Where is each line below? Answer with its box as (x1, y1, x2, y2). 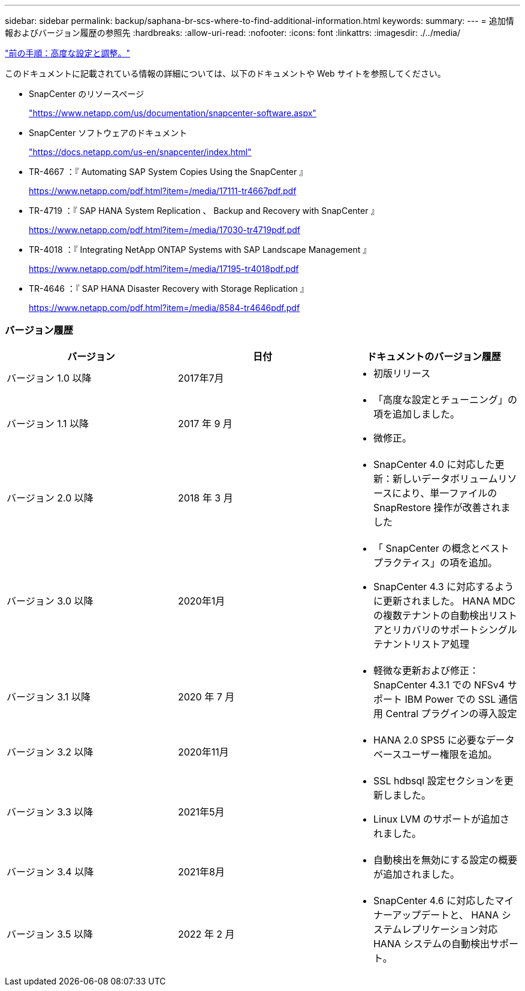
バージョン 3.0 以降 (7, 594, 93, 607)
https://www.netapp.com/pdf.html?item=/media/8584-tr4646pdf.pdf (29, 303, 300, 313)
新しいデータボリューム (392, 472, 498, 485)
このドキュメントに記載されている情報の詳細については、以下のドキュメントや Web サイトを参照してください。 (5, 68, 446, 78)
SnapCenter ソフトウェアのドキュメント (29, 128, 188, 138)
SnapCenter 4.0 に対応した (373, 458, 495, 470)
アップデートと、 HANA (392, 908, 499, 921)
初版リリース (373, 367, 431, 379)
